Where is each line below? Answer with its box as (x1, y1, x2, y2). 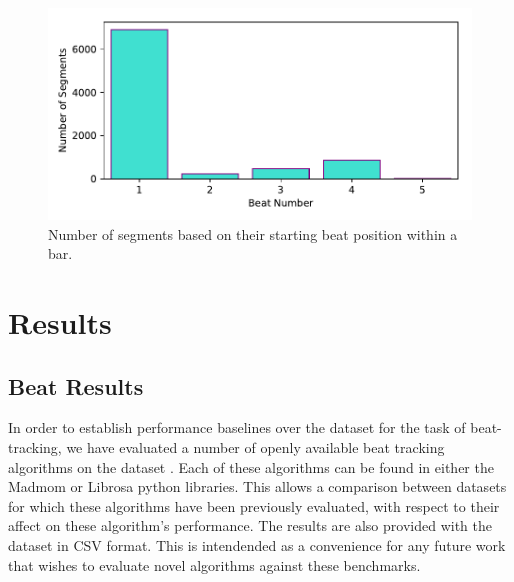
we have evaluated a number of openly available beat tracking (66, 436, 445, 457)
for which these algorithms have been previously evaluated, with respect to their (8, 495, 500, 516)
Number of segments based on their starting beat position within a (48, 223, 458, 244)
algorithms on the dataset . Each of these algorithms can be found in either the (8, 456, 494, 477)
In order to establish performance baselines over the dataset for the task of (8, 417, 466, 438)
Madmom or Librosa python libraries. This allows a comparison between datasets (8, 476, 507, 497)
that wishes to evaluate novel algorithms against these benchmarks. (8, 554, 421, 575)
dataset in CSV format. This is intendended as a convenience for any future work (8, 534, 506, 555)
